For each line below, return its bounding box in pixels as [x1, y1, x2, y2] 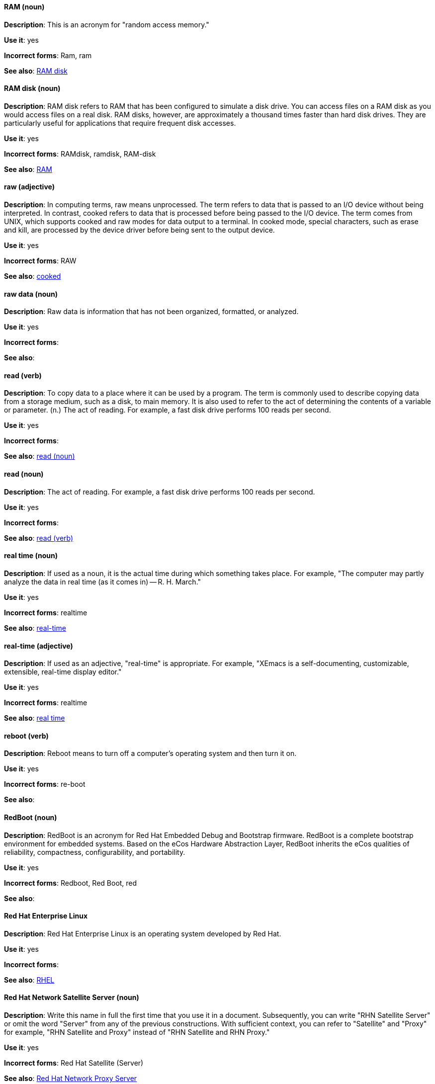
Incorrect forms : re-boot [4, 780, 86, 789]
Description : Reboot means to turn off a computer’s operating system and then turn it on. [4, 749, 297, 758]
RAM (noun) [4, 2, 45, 11]
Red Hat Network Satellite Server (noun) [4, 993, 139, 1002]
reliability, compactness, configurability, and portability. [4, 847, 185, 856]
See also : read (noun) [4, 452, 75, 461]
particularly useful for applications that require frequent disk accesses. [4, 118, 236, 127]
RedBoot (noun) [4, 813, 57, 822]
